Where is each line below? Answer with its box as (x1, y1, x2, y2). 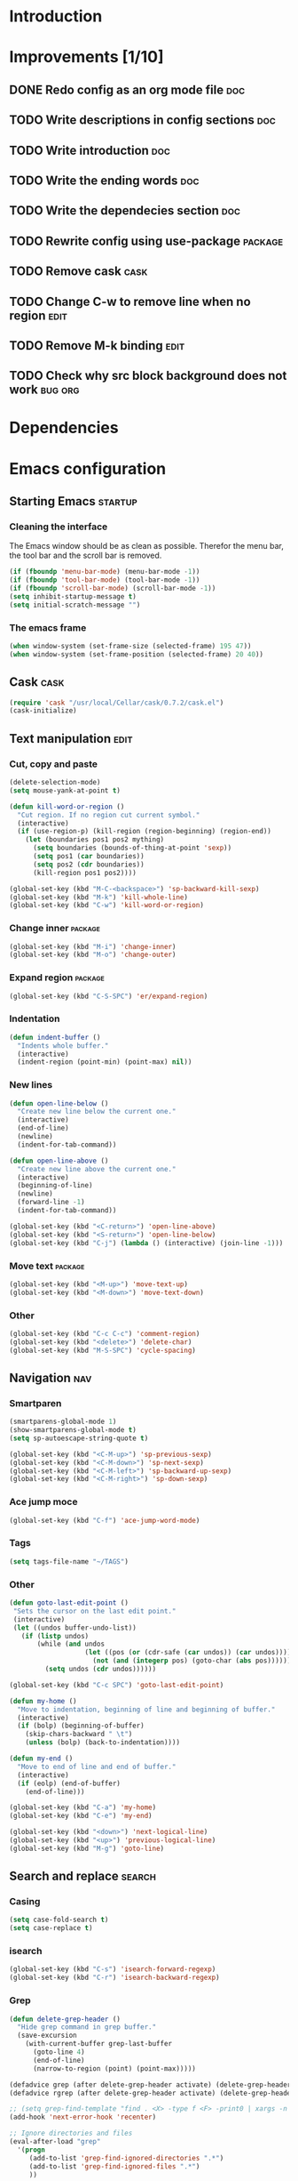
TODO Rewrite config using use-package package (9, 233, 284, 248)
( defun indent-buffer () (9, 1033, 101, 1042)
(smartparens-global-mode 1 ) (9, 1417, 117, 1427)
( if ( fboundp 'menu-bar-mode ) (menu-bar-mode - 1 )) (9, 567, 200, 576)
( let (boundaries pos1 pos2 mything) (25, 835, 165, 844)
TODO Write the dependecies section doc (9, 203, 241, 219)
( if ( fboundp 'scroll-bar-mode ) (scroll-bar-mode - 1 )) (9, 584, 216, 593)
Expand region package (9, 971, 105, 984)
